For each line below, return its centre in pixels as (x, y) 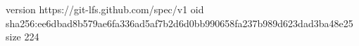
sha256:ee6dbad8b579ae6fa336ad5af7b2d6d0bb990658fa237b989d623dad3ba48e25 (179, 23)
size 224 (23, 37)
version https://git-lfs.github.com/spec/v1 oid (105, 9)
